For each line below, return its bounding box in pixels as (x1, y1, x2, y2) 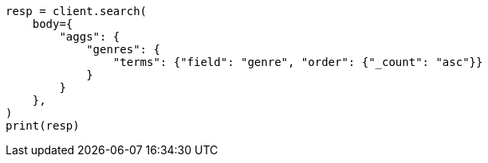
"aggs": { (59, 30, 120, 43)
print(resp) (6, 119, 80, 132)
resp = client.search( (6, 5, 148, 17)
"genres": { (86, 43, 160, 56)
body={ (32, 17, 73, 30)
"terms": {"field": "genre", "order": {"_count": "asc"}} (112, 56, 483, 68)
